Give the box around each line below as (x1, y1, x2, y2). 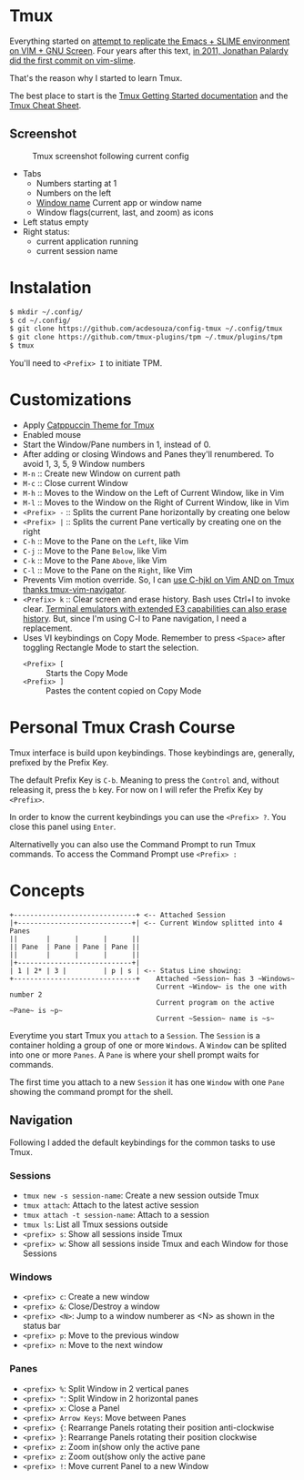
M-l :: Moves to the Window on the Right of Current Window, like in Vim (22, 497, 289, 508)
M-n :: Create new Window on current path (22, 468, 181, 479)
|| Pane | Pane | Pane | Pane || (9, 942, 141, 951)
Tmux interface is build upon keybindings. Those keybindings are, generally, (9, 747, 296, 758)
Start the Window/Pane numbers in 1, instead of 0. (22, 439, 211, 450)
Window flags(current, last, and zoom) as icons (35, 207, 214, 218)
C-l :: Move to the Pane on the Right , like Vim (22, 565, 193, 575)
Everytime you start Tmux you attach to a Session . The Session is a (9, 1029, 261, 1040)
